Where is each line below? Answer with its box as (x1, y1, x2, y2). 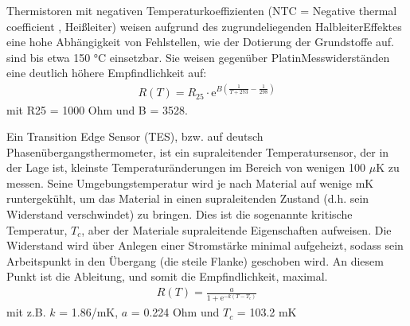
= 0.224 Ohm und (131, 304, 220, 320)
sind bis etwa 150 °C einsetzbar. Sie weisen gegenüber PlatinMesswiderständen (6, 49, 390, 65)
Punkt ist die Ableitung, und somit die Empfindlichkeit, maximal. (6, 268, 328, 285)
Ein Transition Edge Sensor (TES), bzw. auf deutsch (6, 128, 264, 145)
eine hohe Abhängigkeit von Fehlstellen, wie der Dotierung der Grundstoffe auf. (6, 33, 394, 50)
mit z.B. (6, 304, 46, 320)
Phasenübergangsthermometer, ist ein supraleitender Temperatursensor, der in (6, 143, 389, 160)
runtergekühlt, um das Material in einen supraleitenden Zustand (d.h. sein (6, 190, 369, 207)
